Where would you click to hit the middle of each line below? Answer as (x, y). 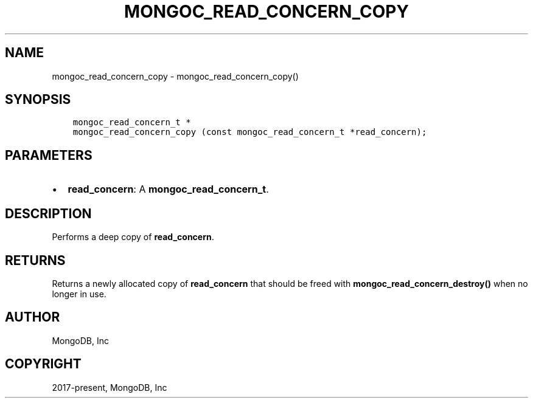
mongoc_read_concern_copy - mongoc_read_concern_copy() (175, 76)
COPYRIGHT (43, 364)
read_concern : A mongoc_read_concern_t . (168, 189)
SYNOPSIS (38, 100)
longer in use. (79, 294)
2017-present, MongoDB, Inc (110, 387)
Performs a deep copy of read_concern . (133, 237)
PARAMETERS (49, 155)
